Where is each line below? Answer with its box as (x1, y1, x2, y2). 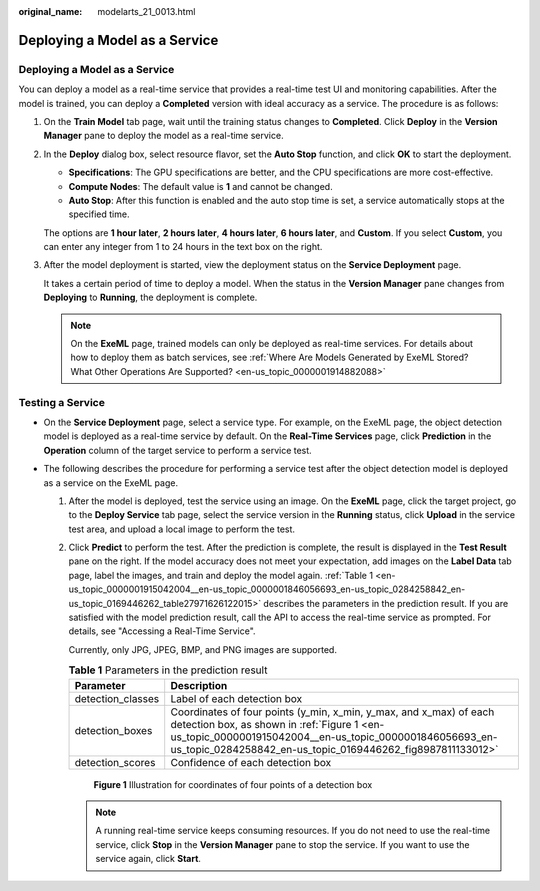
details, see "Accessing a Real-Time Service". (68, 625, 256, 637)
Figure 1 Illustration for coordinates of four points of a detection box (93, 778, 373, 790)
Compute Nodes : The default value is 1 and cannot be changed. (68, 180, 334, 192)
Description (170, 678, 228, 692)
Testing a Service (18, 395, 105, 409)
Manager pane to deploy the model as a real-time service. (43, 130, 284, 142)
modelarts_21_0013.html (97, 6, 196, 17)
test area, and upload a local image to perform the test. (68, 523, 295, 535)
